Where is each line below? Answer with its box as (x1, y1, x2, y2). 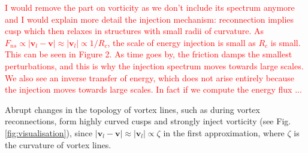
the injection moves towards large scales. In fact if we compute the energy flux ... (5, 83, 302, 96)
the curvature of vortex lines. (5, 138, 111, 151)
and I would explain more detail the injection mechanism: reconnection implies (5, 13, 294, 25)
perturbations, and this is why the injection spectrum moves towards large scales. (5, 59, 304, 72)
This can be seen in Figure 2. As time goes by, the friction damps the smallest (5, 48, 292, 60)
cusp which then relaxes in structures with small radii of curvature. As (5, 25, 264, 37)
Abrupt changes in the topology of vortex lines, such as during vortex (5, 103, 260, 115)
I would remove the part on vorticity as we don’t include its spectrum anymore (5, 1, 295, 13)
